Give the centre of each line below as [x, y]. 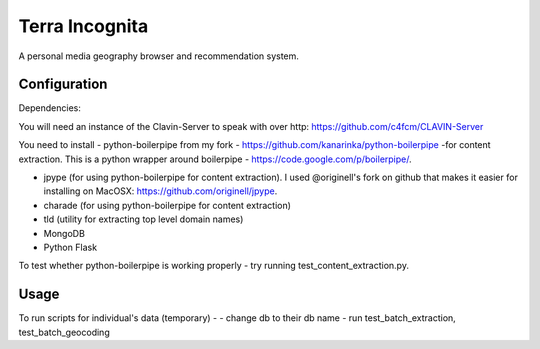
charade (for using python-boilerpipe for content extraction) [167, 205]
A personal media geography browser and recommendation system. [159, 56]
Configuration [63, 84]
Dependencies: [50, 108]
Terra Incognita [83, 26]
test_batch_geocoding [64, 332]
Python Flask [70, 247]
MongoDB [64, 233]
